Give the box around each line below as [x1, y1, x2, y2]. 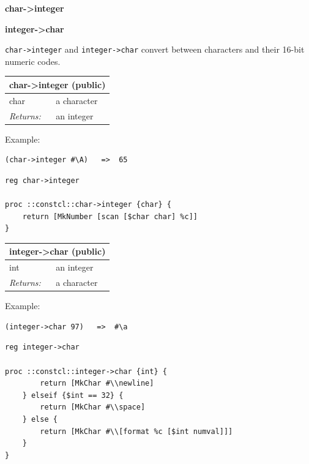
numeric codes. [5, 54, 61, 67]
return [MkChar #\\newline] [40, 379, 154, 388]
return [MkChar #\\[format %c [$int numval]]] [40, 427, 233, 436]
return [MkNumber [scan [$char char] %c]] [22, 212, 198, 221]
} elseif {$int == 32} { [22, 391, 124, 400]
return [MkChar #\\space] [40, 403, 146, 412]
